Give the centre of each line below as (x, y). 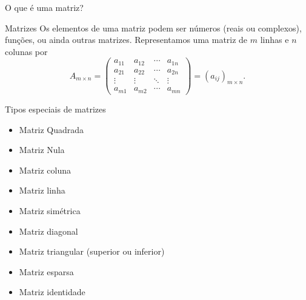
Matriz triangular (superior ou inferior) (92, 251)
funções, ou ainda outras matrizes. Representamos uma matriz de (126, 40)
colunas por (26, 51)
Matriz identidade (52, 292)
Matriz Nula (42, 150)
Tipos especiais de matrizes (55, 109)
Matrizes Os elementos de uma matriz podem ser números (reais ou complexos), (153, 28)
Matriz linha (42, 190)
